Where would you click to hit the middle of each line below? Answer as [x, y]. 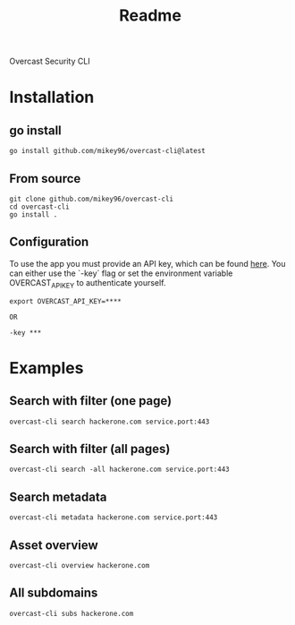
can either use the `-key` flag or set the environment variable [121, 273]
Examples [46, 368]
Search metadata [58, 497]
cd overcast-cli [39, 207]
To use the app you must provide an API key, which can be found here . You [147, 263]
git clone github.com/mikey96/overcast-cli [92, 199]
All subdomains [54, 593]
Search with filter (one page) [91, 401]
